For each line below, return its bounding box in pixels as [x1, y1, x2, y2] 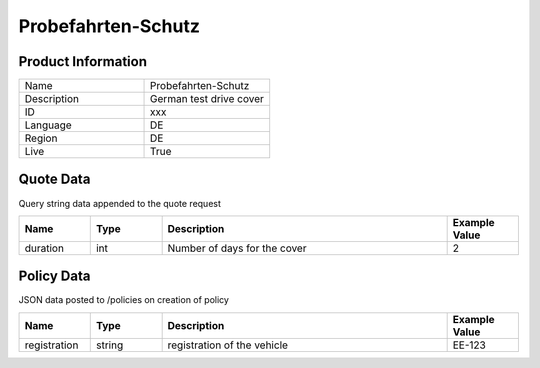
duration [24, 241, 65, 255]
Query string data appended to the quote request [18, 197, 222, 209]
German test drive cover [150, 92, 264, 106]
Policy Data [18, 268, 91, 285]
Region [24, 131, 58, 145]
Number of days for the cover [167, 241, 307, 255]
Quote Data [18, 171, 91, 188]
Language [24, 118, 72, 132]
